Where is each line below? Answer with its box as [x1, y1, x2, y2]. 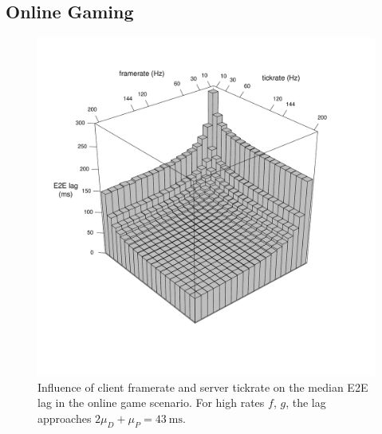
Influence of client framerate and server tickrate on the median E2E [37, 378, 368, 395]
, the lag [286, 394, 326, 411]
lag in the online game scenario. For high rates [37, 394, 265, 411]
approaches [37, 409, 92, 426]
